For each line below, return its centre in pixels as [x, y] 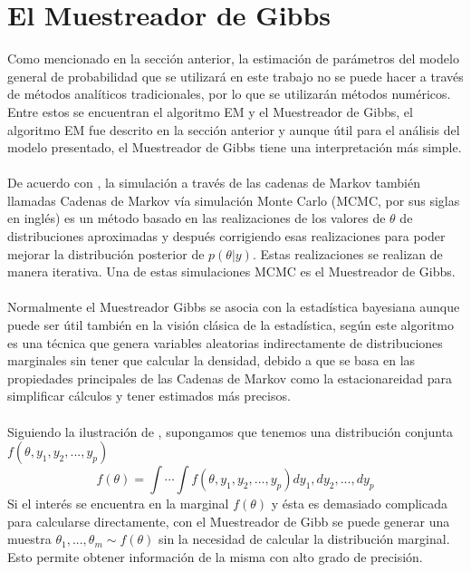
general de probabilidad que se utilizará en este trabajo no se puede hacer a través [235, 76]
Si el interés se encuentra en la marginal [118, 504]
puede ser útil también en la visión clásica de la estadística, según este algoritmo [231, 325]
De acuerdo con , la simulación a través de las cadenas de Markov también [214, 183]
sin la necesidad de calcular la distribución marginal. [304, 539]
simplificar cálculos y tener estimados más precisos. [149, 396]
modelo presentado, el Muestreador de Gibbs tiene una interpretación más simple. [235, 147]
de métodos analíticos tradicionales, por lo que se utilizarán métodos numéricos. [229, 94]
